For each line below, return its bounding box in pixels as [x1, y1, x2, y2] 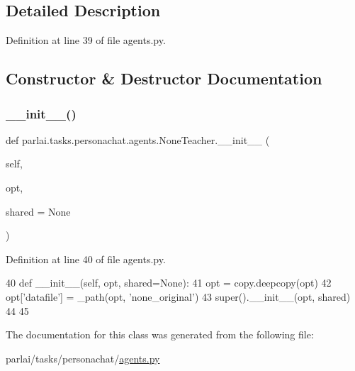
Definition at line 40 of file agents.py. [6, 251, 166, 266]
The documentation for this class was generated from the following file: [6, 327, 314, 342]
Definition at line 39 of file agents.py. [6, 33, 166, 48]
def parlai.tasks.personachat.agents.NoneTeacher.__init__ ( [6, 132, 270, 147]
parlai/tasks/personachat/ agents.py [6, 350, 160, 365]
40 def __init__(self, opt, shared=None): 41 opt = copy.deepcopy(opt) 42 [6, 275, 332, 290]
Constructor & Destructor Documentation [6, 67, 322, 89]
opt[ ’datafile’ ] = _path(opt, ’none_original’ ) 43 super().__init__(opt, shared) [6, 289, 351, 304]
